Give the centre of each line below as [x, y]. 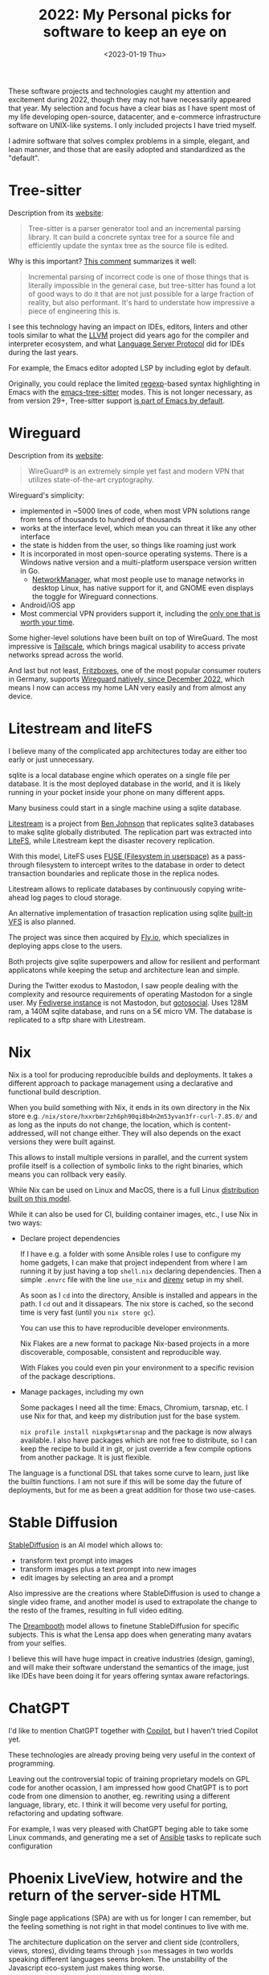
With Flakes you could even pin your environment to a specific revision [137, 1368]
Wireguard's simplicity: [46, 495]
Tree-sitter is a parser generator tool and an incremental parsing [134, 228]
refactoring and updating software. [66, 1813]
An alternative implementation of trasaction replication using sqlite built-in [130, 913]
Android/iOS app [47, 605]
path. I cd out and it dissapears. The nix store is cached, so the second [137, 1303]
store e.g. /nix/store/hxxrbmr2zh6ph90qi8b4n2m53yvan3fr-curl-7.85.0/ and [133, 1116]
